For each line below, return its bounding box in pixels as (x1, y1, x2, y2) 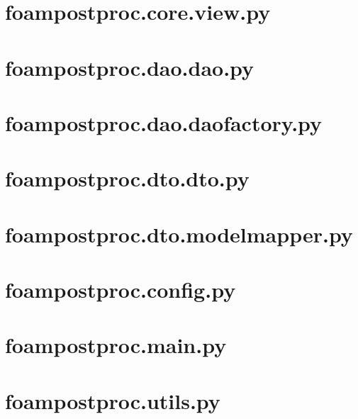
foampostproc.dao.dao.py (5, 52, 254, 82)
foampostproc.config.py (5, 275, 236, 304)
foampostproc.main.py (5, 330, 227, 359)
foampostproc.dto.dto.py (5, 164, 250, 193)
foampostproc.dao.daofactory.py (5, 108, 323, 137)
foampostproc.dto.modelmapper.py (5, 219, 353, 248)
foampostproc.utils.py (5, 386, 220, 415)
